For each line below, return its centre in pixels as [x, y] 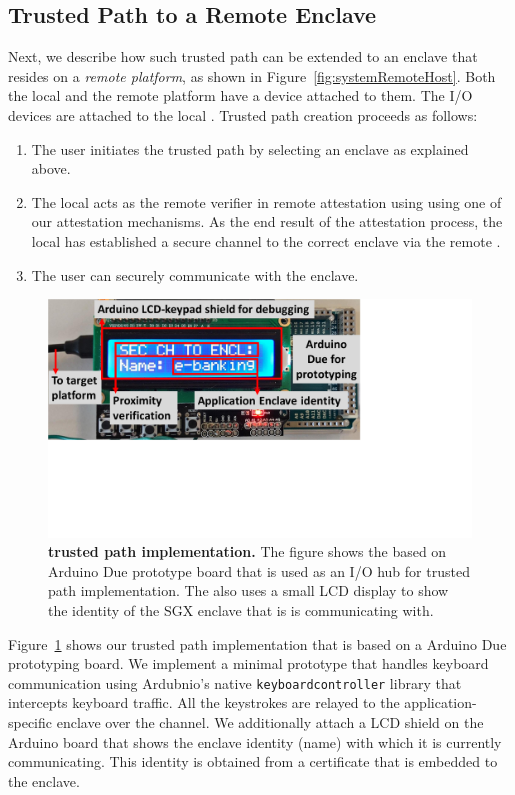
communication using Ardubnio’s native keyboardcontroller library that [235, 682]
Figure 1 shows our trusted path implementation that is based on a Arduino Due [257, 643]
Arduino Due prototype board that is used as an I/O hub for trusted [259, 570]
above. [51, 168]
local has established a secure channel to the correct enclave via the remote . [266, 240]
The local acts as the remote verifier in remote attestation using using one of [266, 201]
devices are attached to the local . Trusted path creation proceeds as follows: [243, 114]
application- [440, 702]
